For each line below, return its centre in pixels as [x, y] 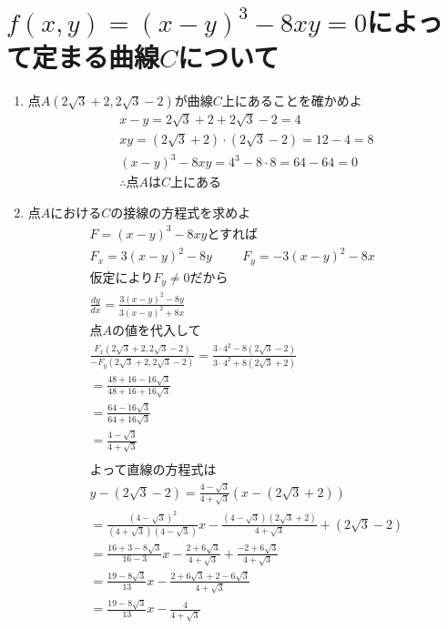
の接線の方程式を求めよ [181, 213]
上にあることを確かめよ [292, 101]
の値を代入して [157, 331]
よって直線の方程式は [153, 471]
